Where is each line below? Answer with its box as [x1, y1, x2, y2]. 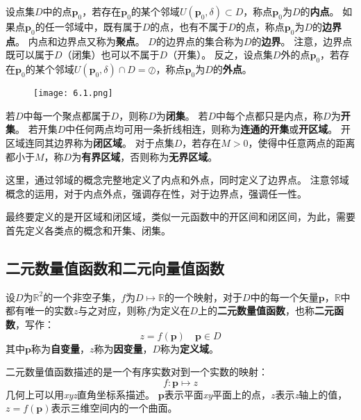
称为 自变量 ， [31, 341, 90, 355]
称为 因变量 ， [94, 341, 153, 355]
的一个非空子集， [43, 289, 121, 304]
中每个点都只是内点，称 [216, 108, 324, 122]
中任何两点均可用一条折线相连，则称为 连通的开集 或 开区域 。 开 [65, 122, 351, 136]
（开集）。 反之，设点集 [167, 47, 273, 62]
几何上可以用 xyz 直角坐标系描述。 [6, 387, 156, 401]
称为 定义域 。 [160, 341, 219, 355]
